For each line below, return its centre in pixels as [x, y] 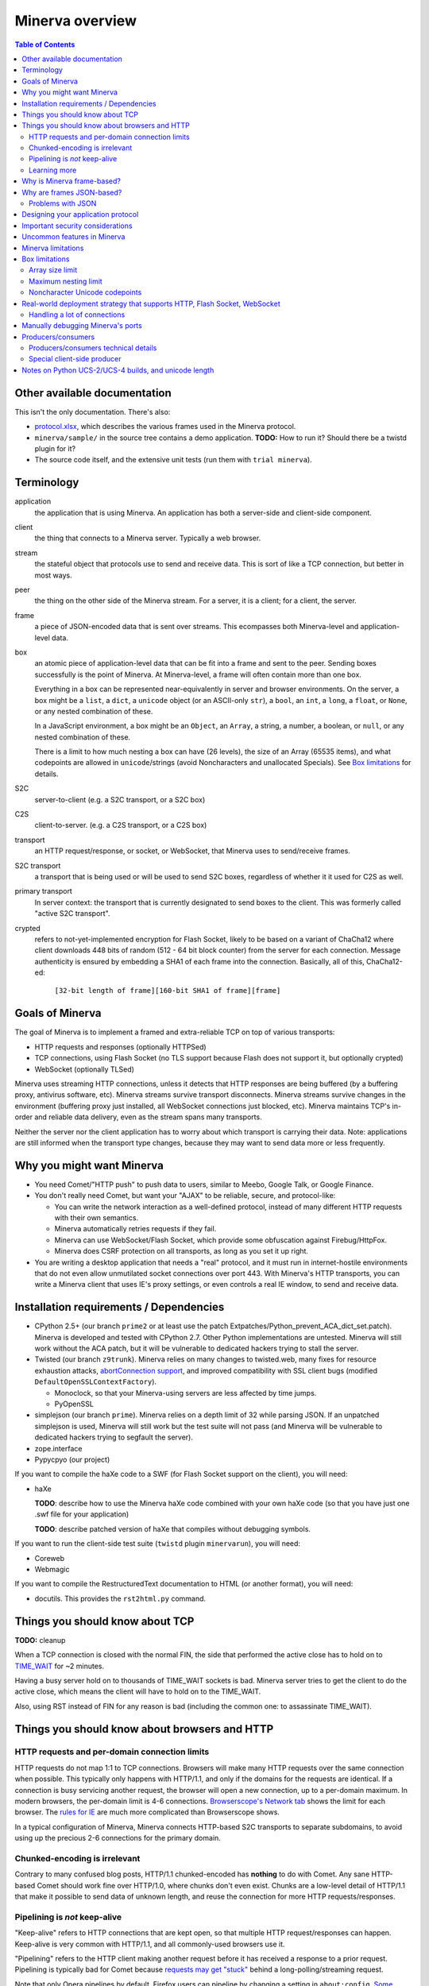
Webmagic [52, 1570]
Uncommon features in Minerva [73, 237]
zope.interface [58, 1448]
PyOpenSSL [74, 1404]
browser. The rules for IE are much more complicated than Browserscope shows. [147, 1812]
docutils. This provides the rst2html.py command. [120, 1598]
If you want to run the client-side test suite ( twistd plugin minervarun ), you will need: [158, 1544]
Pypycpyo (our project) [72, 1459]
